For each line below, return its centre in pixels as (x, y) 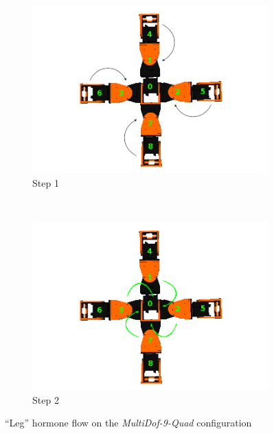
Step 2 (46, 399)
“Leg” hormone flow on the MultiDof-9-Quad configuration (128, 423)
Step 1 (46, 182)
